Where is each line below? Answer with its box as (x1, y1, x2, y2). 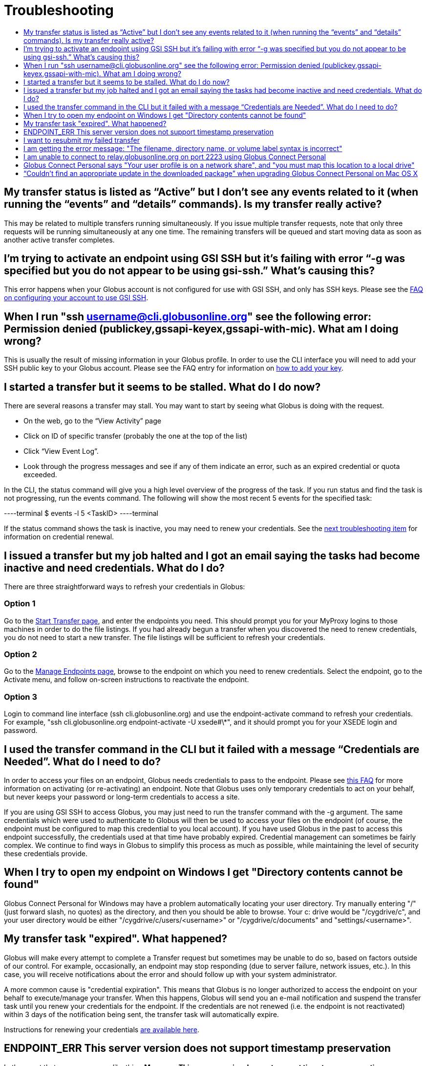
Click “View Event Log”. (23, 447, 99, 456)
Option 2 (4, 649, 37, 660)
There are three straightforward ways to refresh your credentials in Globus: (4, 582, 245, 591)
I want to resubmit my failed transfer (23, 135, 140, 144)
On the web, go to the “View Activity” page (23, 417, 161, 425)
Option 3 (4, 691, 37, 702)
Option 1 (4, 599, 36, 609)
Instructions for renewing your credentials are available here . (4, 1025, 199, 1034)
